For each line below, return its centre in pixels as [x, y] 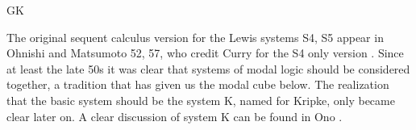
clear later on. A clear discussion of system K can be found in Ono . [175, 116]
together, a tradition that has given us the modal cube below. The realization [198, 84]
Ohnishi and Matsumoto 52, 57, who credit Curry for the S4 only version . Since [205, 53]
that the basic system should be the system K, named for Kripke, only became [201, 100]
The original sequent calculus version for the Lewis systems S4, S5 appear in [195, 37]
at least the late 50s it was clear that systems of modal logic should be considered [208, 68]
